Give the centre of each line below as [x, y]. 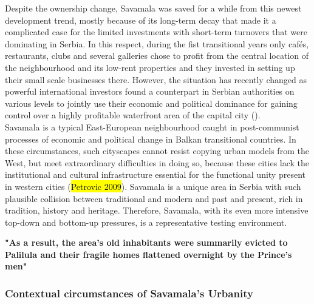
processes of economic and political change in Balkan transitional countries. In [151, 139]
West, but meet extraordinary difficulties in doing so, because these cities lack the [157, 162]
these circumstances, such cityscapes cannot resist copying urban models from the [157, 151]
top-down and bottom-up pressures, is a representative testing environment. [146, 222]
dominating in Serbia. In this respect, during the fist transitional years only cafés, [157, 43]
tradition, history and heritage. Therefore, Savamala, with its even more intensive [157, 210]
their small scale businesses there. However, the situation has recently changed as [156, 79]
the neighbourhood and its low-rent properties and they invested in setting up [150, 67]
